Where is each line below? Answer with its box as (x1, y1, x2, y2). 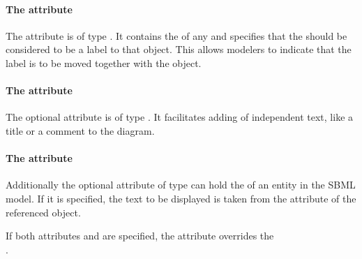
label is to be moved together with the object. (6, 55, 202, 70)
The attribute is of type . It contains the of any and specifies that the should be (6, 28, 347, 43)
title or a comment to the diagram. (6, 123, 155, 138)
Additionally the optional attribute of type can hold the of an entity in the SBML (6, 177, 356, 192)
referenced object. (6, 205, 81, 219)
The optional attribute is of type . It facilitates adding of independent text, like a (6, 110, 354, 124)
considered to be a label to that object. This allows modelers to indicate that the (6, 42, 352, 57)
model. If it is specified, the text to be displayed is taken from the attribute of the (6, 191, 356, 205)
